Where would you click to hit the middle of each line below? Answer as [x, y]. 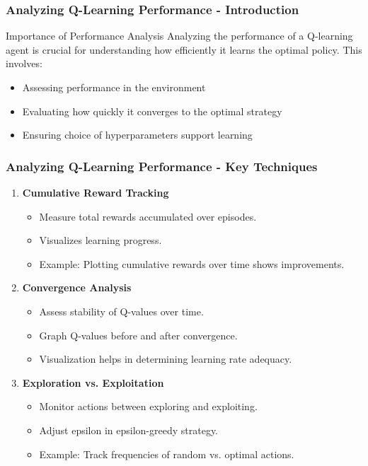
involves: [24, 63]
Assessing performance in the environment [114, 87]
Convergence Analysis [77, 287]
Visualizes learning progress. [100, 240]
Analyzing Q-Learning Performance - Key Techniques [162, 166]
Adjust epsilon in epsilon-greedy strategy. [128, 430]
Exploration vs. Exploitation [93, 382]
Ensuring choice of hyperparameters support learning [137, 135]
